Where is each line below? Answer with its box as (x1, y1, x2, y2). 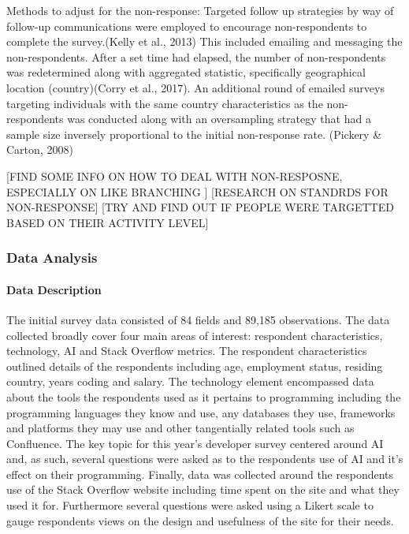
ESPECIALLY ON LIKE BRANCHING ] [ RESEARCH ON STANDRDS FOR (6, 183, 389, 200)
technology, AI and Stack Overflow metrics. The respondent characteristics (6, 342, 367, 359)
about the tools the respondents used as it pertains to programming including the (6, 388, 401, 405)
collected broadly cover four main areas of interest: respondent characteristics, (6, 327, 383, 343)
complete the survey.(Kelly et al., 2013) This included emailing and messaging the (6, 33, 403, 50)
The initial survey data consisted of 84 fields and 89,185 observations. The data (6, 311, 390, 327)
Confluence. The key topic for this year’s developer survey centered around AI (6, 435, 384, 451)
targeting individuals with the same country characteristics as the (6, 95, 323, 111)
